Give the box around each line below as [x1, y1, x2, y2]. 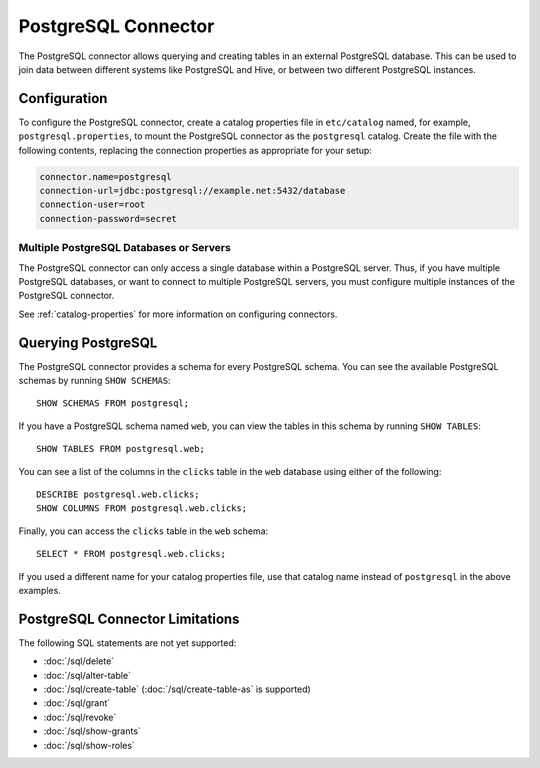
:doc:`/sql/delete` [43, 655, 115, 667]
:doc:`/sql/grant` [43, 697, 111, 709]
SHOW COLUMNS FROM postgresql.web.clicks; [36, 503, 248, 514]
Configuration [18, 90, 108, 107]
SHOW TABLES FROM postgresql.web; [36, 443, 205, 455]
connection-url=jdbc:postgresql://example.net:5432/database [39, 185, 346, 196]
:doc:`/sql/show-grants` [43, 725, 142, 737]
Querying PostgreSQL [18, 334, 158, 351]
